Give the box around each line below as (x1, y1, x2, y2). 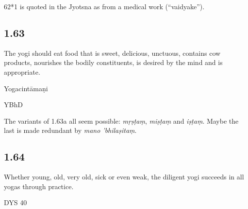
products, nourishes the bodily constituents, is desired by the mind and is (4, 57, 223, 67)
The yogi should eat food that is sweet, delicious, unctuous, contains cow (4, 48, 221, 58)
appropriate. (4, 66, 40, 77)
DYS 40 (4, 197, 27, 208)
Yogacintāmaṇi (4, 83, 48, 93)
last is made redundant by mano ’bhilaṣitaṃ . (4, 125, 137, 135)
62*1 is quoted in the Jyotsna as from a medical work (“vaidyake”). (4, 1, 205, 11)
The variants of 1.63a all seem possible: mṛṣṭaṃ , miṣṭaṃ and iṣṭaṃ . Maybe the (4, 115, 239, 126)
